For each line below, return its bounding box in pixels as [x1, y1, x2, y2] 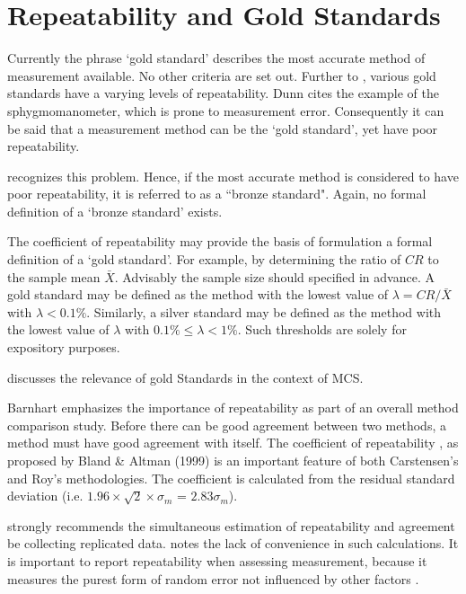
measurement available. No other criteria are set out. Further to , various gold [7, 66, 436, 84]
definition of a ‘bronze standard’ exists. [7, 201, 223, 220]
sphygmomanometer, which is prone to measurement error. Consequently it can [7, 101, 444, 120]
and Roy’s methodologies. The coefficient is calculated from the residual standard [7, 468, 455, 487]
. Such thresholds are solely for [237, 320, 407, 339]
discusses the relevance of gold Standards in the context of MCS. [7, 368, 364, 386]
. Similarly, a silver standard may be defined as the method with [86, 302, 442, 321]
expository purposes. [7, 338, 120, 357]
